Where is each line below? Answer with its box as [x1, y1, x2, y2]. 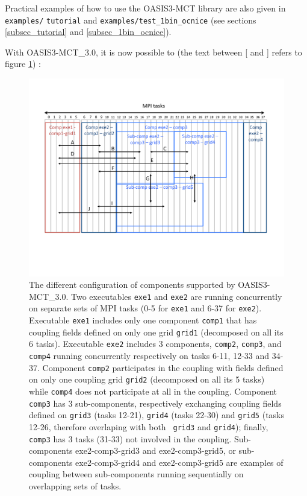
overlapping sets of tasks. [29, 480, 122, 492]
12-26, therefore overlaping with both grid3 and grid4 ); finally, [29, 420, 268, 433]
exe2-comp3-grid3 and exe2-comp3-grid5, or [75, 444, 236, 457]
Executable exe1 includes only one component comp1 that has [29, 314, 257, 326]
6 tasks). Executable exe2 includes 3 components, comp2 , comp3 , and [29, 337, 282, 350]
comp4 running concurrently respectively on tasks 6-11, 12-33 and [29, 349, 270, 362]
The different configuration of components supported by [29, 278, 235, 291]
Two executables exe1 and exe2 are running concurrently [70, 290, 282, 302]
